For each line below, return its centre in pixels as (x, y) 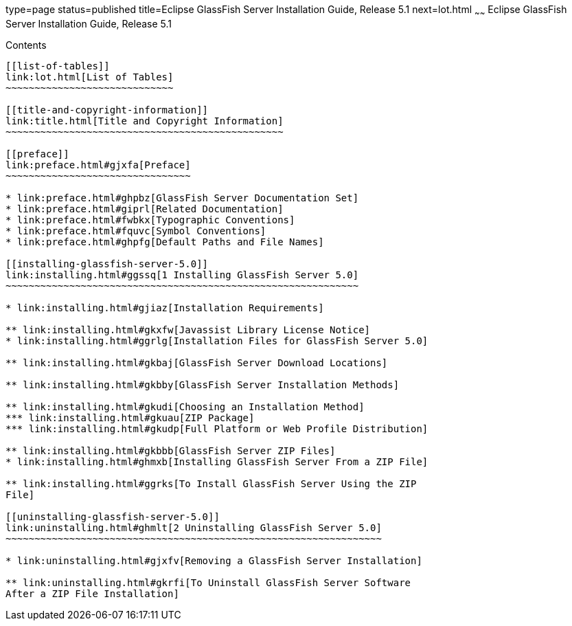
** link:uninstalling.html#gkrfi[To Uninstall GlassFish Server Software (208, 582)
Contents (26, 45)
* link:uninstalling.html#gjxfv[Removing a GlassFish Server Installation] (214, 560)
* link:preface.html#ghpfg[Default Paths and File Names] (165, 242)
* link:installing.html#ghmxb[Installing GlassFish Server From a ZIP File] (217, 461)
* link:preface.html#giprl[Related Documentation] (145, 209)
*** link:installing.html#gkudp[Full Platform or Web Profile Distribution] (217, 428)
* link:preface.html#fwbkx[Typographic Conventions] (150, 220)
